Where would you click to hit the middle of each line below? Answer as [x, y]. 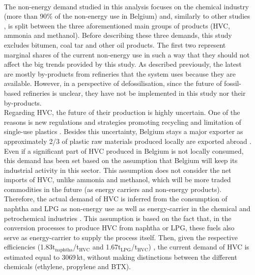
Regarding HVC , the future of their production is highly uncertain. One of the [122, 112]
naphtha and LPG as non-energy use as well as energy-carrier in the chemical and [127, 208]
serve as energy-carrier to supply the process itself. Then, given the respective [121, 237]
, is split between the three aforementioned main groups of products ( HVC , [117, 25]
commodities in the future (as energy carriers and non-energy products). [113, 189]
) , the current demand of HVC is [199, 247]
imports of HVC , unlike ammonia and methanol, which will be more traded [117, 179]
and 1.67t [107, 247]
